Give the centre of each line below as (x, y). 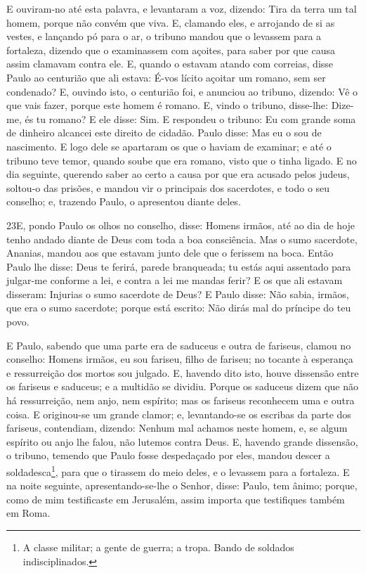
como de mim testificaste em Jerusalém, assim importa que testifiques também (176, 499)
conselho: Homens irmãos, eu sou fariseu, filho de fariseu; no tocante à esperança (180, 359)
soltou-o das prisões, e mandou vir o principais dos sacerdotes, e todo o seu (168, 187)
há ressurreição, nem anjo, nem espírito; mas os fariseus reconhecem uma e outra (181, 400)
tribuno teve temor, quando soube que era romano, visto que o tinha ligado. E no (182, 160)
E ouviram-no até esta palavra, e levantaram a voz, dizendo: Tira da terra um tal (182, 8)
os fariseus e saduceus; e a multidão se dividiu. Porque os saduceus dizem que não (183, 386)
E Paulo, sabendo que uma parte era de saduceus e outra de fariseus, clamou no (179, 345)
